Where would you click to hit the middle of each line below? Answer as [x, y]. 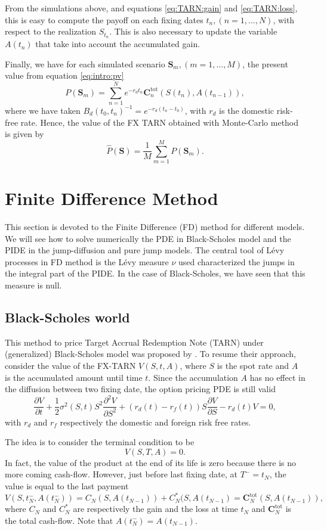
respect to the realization [50, 31]
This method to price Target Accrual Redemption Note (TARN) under [134, 342]
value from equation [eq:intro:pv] [64, 75]
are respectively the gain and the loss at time [155, 509]
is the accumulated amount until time [74, 377]
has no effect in [277, 377]
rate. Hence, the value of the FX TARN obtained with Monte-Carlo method [160, 122]
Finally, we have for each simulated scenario [85, 63]
